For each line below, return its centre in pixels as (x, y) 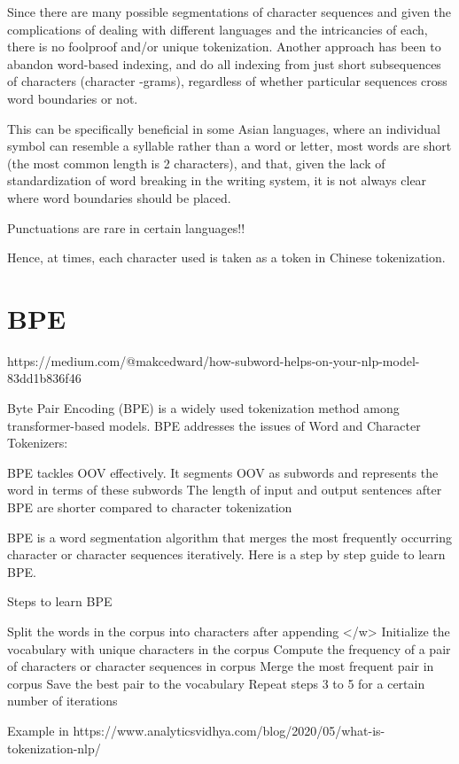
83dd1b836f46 (44, 378)
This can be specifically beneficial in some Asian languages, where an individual (224, 128)
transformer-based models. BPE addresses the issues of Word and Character (214, 425)
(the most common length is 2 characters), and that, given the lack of (196, 163)
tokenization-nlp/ (54, 748)
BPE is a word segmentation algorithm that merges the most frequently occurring (229, 537)
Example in (38, 730)
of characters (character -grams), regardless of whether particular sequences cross (227, 81)
